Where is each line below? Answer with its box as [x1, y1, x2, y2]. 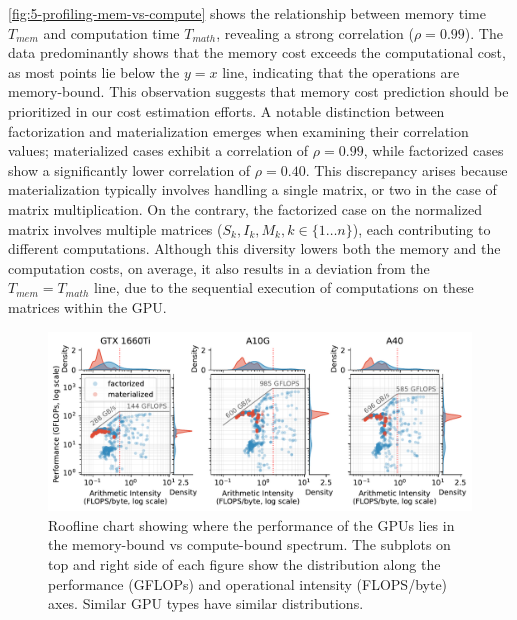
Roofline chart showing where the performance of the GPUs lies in [48, 514, 455, 535]
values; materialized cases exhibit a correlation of [8, 140, 309, 161]
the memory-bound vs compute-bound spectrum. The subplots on [48, 534, 451, 555]
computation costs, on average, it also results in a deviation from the [8, 257, 430, 278]
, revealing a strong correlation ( [216, 22, 414, 43]
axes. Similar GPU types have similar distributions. [48, 593, 364, 614]
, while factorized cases [363, 140, 504, 161]
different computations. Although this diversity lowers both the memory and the [8, 238, 501, 259]
